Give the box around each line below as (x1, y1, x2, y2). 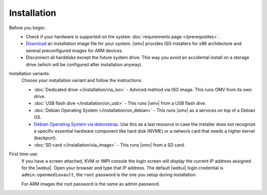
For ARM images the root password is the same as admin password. (21, 181, 160, 187)
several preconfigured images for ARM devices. (26, 48, 123, 53)
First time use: (9, 151, 39, 157)
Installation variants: (9, 70, 50, 76)
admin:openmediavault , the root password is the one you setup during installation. (21, 172, 197, 178)
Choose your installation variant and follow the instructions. (21, 77, 143, 84)
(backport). (34, 135, 57, 141)
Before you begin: (9, 25, 45, 31)
